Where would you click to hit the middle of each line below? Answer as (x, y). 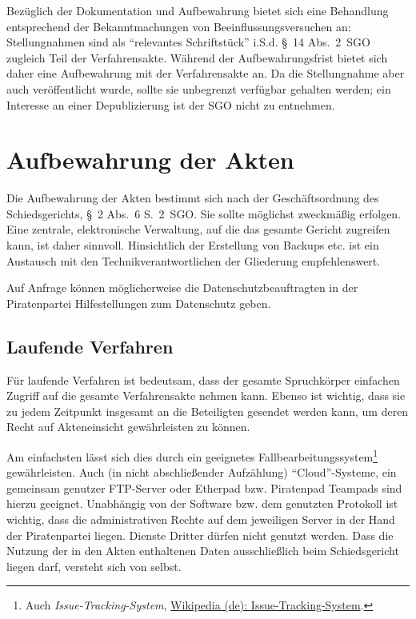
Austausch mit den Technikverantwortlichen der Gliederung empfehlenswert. (194, 260)
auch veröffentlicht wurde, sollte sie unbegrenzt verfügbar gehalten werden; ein (199, 88)
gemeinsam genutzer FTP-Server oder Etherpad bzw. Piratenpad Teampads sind (204, 487)
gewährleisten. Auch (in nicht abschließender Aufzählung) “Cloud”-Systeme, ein (202, 472)
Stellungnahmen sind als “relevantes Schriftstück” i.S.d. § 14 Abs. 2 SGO (188, 42)
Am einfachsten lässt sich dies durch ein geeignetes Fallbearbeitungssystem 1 (192, 455)
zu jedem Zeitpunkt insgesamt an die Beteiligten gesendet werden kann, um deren (208, 411)
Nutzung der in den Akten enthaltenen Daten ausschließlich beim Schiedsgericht (203, 551)
